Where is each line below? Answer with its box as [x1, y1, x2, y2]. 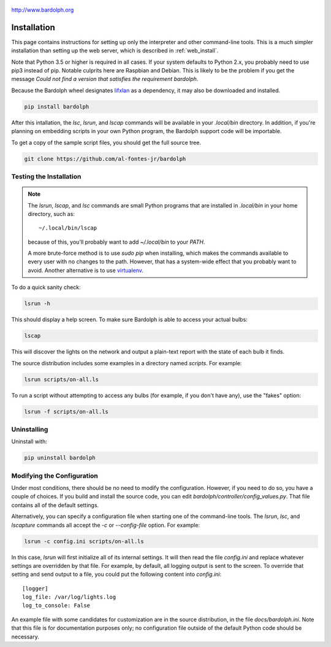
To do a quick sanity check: [11, 284, 81, 291]
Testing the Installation [11, 172, 82, 180]
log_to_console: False [22, 602, 91, 609]
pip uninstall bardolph [24, 454, 96, 462]
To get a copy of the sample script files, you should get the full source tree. [11, 139, 202, 146]
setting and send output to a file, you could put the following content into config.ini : [11, 571, 222, 578]
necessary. [11, 633, 40, 640]
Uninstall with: [11, 438, 47, 445]
